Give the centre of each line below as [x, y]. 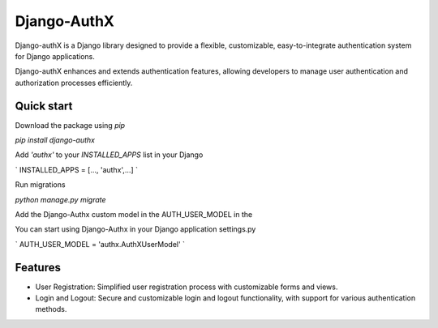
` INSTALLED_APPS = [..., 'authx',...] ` [76, 169]
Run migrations [40, 185]
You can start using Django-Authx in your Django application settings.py [135, 229]
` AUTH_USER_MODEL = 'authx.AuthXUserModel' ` [100, 244]
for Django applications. [55, 56]
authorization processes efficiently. [74, 83]
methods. [51, 309]
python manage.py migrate [60, 199]
